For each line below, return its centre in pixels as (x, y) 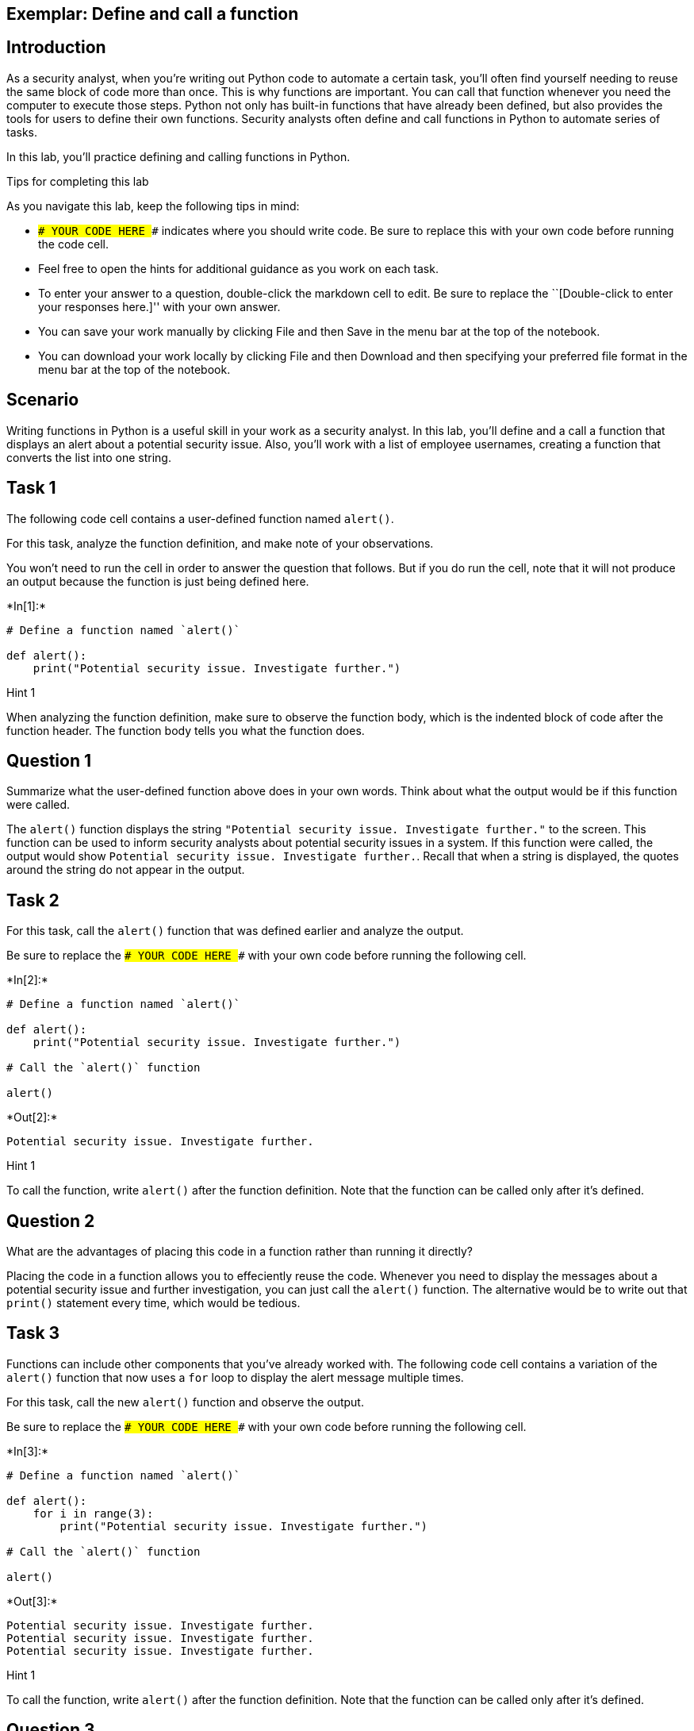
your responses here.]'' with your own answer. (159, 306)
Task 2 (33, 900)
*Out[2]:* (32, 1117)
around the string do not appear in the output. (126, 870)
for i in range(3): (93, 1513)
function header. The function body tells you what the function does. (186, 730)
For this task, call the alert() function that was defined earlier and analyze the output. (235, 931)
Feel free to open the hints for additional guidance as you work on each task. (238, 268)
